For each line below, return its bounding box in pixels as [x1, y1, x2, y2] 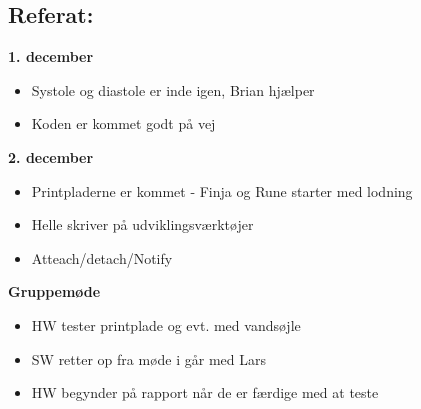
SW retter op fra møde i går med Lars [31, 348, 266, 369]
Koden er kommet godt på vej [31, 113, 216, 134]
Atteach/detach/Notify [31, 247, 173, 268]
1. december [8, 46, 94, 67]
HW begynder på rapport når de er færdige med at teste [31, 382, 379, 403]
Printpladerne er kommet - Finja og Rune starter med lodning [31, 180, 413, 201]
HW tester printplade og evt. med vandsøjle [31, 314, 301, 335]
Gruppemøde [8, 281, 101, 302]
